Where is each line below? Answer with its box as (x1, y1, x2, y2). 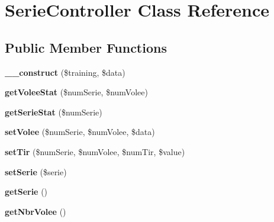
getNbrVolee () (5, 205, 66, 217)
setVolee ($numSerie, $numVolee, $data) (5, 126, 155, 138)
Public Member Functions (5, 38, 167, 56)
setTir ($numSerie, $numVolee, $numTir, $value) (5, 145, 185, 157)
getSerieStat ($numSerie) (5, 105, 102, 118)
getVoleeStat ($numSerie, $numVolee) (5, 86, 148, 98)
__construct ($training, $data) (5, 66, 125, 78)
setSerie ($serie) (5, 165, 67, 178)
